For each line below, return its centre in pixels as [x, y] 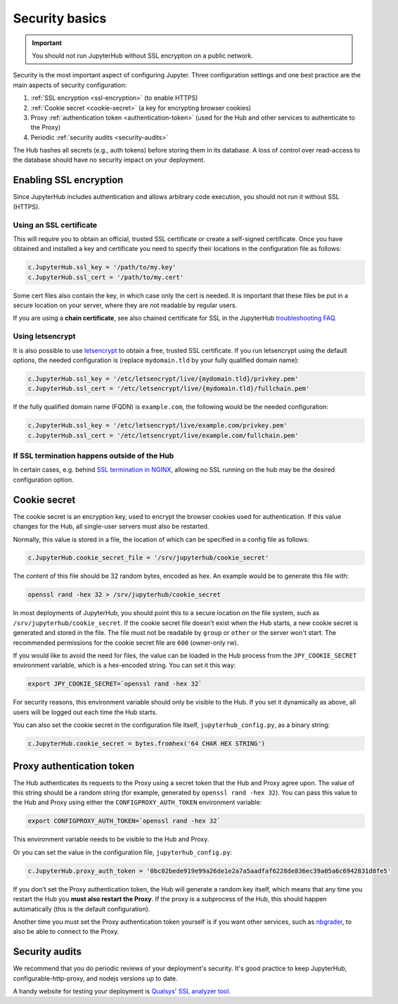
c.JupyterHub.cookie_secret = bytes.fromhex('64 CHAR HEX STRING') [147, 744]
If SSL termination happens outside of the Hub [94, 456]
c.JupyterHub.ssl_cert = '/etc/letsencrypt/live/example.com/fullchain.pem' [163, 435]
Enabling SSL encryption [68, 180]
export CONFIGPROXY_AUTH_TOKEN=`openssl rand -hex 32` [124, 821]
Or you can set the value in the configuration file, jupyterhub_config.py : [122, 852]
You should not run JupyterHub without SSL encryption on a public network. [142, 56]
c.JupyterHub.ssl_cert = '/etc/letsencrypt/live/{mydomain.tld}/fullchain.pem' [169, 389]
